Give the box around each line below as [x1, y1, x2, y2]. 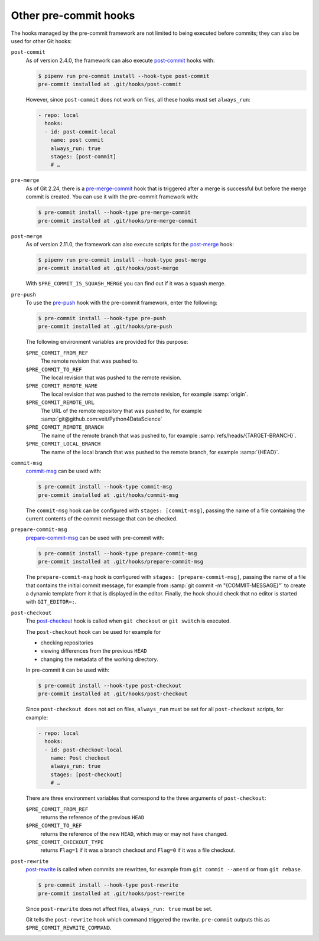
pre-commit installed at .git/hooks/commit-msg [38, 491, 178, 499]
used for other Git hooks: [11, 37, 72, 44]
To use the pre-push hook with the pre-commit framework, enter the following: [25, 299, 218, 307]
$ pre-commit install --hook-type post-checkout [38, 682, 182, 689]
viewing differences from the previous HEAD [40, 647, 147, 655]
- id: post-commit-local [44, 128, 116, 135]
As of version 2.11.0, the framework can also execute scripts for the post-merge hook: [25, 240, 235, 248]
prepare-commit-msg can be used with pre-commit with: [25, 534, 165, 541]
